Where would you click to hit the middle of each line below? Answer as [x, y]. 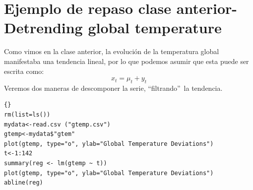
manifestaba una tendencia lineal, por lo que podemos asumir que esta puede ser [126, 61]
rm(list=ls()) [27, 115]
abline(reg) [24, 183]
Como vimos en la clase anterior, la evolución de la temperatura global [112, 51]
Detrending [43, 28]
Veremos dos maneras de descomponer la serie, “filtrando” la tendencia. [113, 88]
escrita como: [24, 71]
